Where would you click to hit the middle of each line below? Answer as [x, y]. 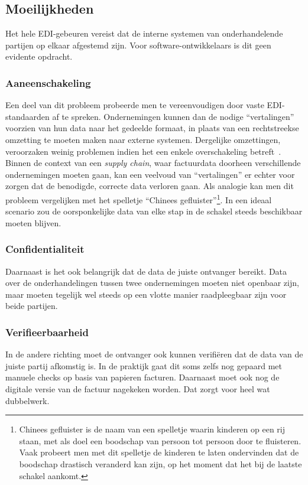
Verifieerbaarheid [47, 332]
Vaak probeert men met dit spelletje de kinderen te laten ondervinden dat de [159, 452]
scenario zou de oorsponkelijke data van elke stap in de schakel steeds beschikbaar [154, 211]
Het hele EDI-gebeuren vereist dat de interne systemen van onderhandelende [144, 33]
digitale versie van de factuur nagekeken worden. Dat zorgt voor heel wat [138, 388]
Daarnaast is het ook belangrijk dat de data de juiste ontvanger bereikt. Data [146, 271]
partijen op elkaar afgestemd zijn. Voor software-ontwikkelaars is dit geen [138, 45]
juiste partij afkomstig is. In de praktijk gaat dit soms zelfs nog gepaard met [144, 365]
